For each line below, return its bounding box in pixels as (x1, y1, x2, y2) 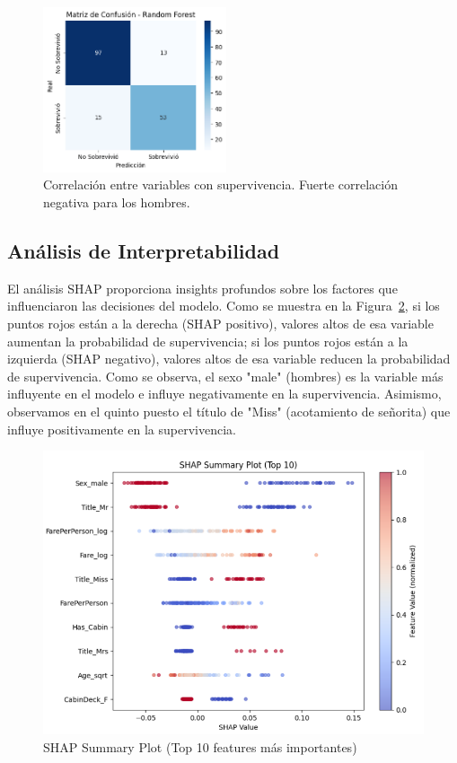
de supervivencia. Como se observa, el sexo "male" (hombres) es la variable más (7, 366, 444, 385)
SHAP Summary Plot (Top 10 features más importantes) (43, 737, 357, 756)
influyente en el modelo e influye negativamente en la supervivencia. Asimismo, (7, 384, 442, 403)
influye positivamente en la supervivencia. (7, 419, 236, 438)
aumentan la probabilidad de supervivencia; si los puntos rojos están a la (7, 331, 409, 350)
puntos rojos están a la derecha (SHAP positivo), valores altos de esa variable (7, 314, 434, 333)
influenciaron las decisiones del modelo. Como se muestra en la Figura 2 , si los (7, 296, 440, 315)
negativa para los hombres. (43, 193, 190, 212)
